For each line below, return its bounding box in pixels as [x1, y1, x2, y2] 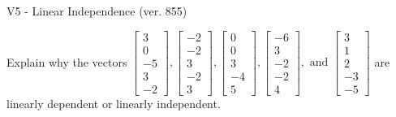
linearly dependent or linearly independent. [6, 94, 221, 111]
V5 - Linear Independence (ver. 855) [6, 2, 187, 19]
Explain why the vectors [6, 53, 127, 70]
